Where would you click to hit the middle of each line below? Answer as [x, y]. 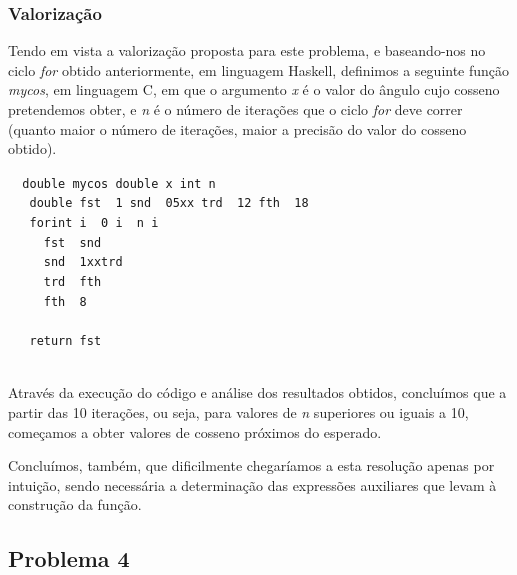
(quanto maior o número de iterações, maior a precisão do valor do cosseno [237, 128]
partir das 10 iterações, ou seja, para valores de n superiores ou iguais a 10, [238, 411]
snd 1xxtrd [83, 262]
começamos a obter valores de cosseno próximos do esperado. [195, 431]
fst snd [72, 242]
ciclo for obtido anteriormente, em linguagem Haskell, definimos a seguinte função [259, 69]
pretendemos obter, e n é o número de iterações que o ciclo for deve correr [235, 109]
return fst [65, 341]
